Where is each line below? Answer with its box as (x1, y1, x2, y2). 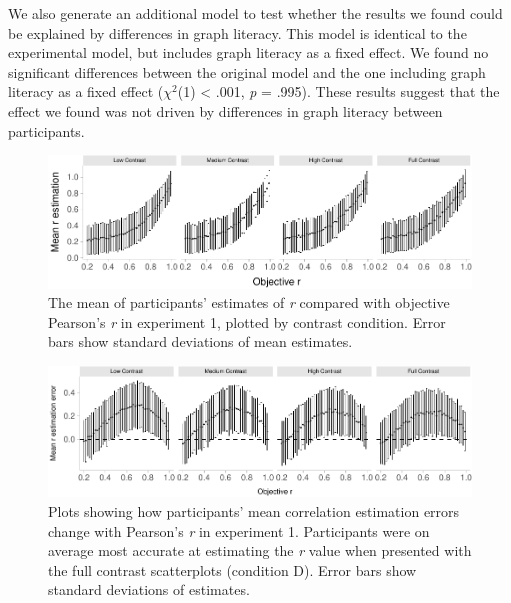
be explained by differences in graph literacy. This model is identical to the (8, 22, 467, 43)
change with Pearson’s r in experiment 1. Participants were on (48, 520, 430, 541)
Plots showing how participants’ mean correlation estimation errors (48, 501, 460, 521)
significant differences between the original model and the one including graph (8, 61, 486, 82)
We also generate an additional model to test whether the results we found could (8, 3, 503, 23)
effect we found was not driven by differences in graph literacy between (8, 100, 443, 121)
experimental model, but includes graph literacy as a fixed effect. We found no (8, 42, 489, 63)
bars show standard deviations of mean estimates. (48, 331, 353, 352)
